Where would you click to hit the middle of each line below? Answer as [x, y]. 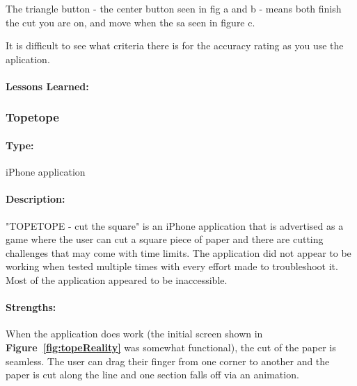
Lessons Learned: [47, 86]
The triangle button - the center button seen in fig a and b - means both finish [174, 8]
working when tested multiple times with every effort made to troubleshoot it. [172, 266]
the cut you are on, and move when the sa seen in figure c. [130, 22]
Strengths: [31, 307]
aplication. [28, 59]
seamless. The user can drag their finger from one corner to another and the [168, 361]
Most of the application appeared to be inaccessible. [117, 279]
